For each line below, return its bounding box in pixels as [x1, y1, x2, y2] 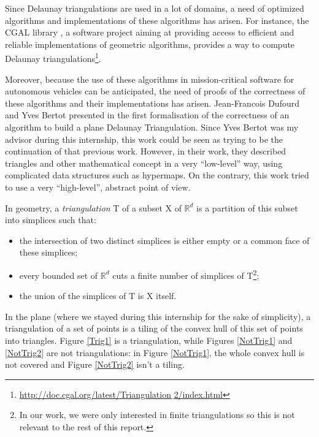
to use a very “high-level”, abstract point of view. [5, 180, 191, 193]
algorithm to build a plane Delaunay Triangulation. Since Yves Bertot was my [5, 121, 299, 133]
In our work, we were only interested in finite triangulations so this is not [19, 408, 295, 421]
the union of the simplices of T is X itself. [19, 289, 177, 302]
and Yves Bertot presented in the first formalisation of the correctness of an [5, 108, 290, 121]
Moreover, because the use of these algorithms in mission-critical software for [5, 72, 294, 85]
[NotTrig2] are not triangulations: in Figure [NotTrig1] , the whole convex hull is [5, 346, 305, 359]
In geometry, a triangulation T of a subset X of [5, 201, 182, 214]
